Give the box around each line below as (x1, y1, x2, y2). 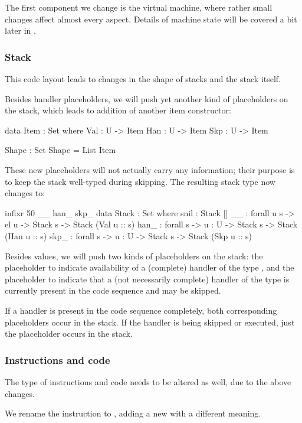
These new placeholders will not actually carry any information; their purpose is (5, 163, 295, 175)
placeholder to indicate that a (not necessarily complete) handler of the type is (5, 272, 290, 285)
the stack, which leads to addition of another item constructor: (5, 104, 231, 116)
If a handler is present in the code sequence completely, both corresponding (5, 304, 277, 316)
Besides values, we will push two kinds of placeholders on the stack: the (5, 249, 263, 262)
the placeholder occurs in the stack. (5, 327, 133, 340)
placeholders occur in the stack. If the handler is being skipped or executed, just (5, 315, 295, 328)
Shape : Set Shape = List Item (5, 144, 116, 156)
